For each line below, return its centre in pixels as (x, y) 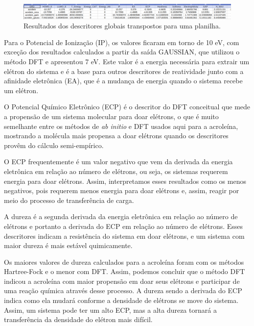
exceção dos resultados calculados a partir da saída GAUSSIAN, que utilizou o (122, 52)
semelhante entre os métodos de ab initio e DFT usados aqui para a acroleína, (121, 126)
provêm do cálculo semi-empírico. (54, 145)
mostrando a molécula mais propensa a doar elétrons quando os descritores (116, 136)
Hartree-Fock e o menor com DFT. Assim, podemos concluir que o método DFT (125, 271)
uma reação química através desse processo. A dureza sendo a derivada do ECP (123, 290)
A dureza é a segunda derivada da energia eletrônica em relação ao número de (121, 216)
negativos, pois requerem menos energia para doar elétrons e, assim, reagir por (122, 190)
